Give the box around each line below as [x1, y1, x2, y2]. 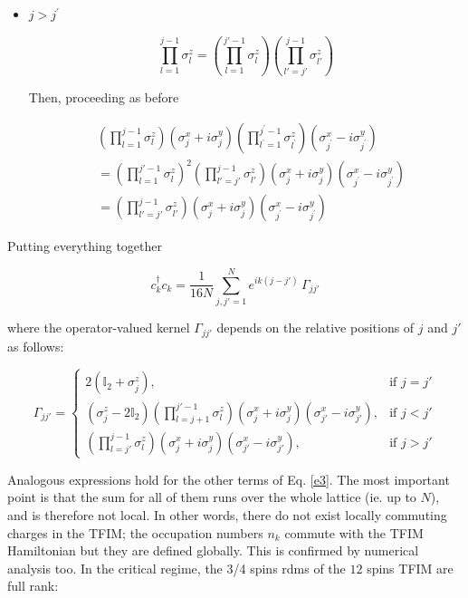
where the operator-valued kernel [7, 318, 190, 337]
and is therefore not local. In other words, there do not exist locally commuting [7, 505, 447, 524]
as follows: [7, 336, 64, 355]
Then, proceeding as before [28, 88, 179, 107]
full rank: [7, 576, 59, 595]
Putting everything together [7, 236, 163, 256]
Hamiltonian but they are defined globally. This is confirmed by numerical [7, 541, 419, 560]
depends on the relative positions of [216, 318, 415, 337]
